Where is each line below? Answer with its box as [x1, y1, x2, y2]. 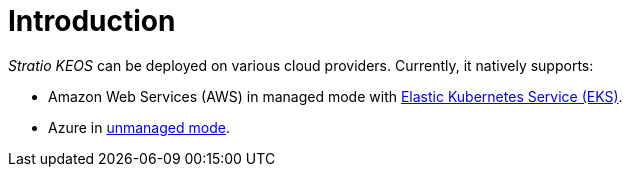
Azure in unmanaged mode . [48, 118, 230, 136]
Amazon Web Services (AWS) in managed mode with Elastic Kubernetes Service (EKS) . [48, 87, 623, 105]
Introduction [8, 4, 176, 38]
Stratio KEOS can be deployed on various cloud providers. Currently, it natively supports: [8, 56, 594, 74]
